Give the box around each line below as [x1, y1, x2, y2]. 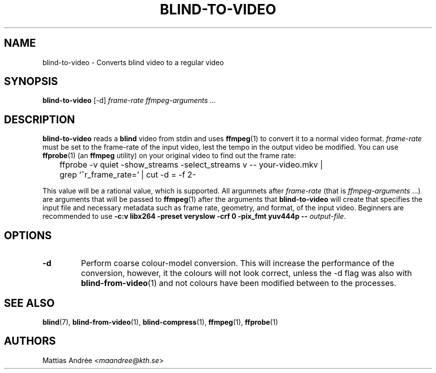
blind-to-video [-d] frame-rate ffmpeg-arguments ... [42, 96, 216, 105]
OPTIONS [4, 229, 52, 242]
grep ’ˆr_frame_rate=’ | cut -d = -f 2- [59, 170, 196, 180]
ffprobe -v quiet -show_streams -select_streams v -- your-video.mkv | [59, 160, 323, 170]
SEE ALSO [4, 296, 55, 309]
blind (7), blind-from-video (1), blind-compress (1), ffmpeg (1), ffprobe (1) [42, 317, 278, 326]
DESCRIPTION [4, 113, 75, 126]
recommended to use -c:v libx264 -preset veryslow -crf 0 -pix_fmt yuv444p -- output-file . [42, 212, 346, 221]
